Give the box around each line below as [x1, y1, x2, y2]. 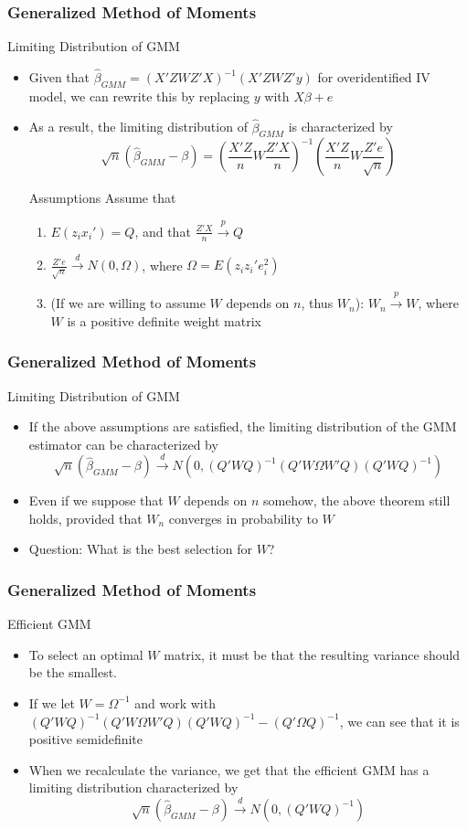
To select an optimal [28, 644, 143, 664]
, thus [301, 293, 334, 313]
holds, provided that [28, 508, 143, 527]
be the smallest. [28, 663, 117, 682]
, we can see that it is [339, 711, 460, 730]
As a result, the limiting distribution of [28, 117, 248, 136]
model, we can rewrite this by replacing [28, 86, 250, 105]
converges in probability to [168, 508, 318, 527]
